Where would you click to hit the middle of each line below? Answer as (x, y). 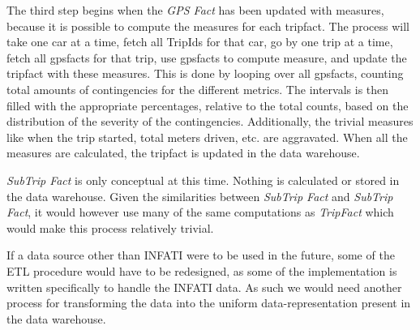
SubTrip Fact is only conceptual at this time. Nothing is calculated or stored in (203, 180)
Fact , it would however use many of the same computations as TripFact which (200, 212)
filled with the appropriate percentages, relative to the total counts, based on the (208, 105)
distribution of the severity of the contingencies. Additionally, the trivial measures (210, 121)
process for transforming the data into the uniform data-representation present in (209, 303)
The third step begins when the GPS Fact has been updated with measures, (195, 10)
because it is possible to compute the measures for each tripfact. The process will (208, 26)
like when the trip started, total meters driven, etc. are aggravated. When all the (207, 137)
